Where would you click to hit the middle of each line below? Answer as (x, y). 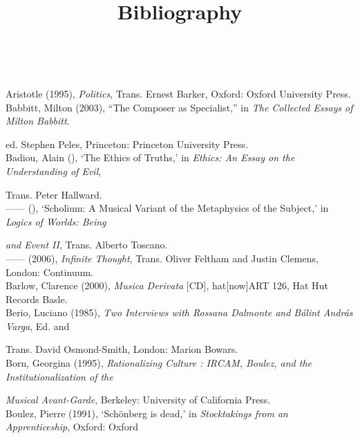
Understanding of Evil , (54, 171)
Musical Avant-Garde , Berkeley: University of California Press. (138, 400)
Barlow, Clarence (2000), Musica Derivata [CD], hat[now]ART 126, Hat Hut (167, 285)
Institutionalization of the (59, 376)
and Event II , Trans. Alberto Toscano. (87, 245)
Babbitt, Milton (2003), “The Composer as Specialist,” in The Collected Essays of (179, 107)
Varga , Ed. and (38, 326)
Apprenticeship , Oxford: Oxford (72, 427)
